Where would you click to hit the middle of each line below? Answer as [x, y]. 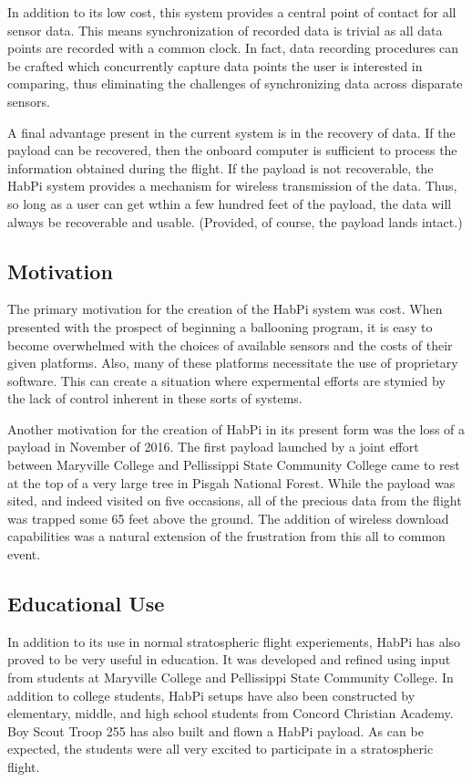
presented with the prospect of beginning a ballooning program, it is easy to [220, 326]
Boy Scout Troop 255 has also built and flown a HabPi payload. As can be [215, 730]
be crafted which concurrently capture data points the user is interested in [215, 65]
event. [24, 554]
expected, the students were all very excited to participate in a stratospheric [221, 749]
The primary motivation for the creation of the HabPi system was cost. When [225, 309]
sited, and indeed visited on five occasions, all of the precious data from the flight [235, 500]
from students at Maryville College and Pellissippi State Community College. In [231, 678]
